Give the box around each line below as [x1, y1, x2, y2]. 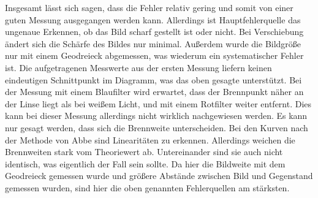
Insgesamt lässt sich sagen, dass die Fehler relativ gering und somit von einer [5, 1, 293, 13]
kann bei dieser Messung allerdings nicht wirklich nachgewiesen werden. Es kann [5, 109, 308, 122]
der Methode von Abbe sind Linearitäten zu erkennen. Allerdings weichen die [5, 133, 295, 146]
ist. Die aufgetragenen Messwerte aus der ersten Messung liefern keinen [5, 61, 272, 74]
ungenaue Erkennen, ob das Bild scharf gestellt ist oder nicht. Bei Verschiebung [5, 25, 304, 38]
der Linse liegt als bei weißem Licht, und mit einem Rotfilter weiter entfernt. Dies [5, 97, 312, 110]
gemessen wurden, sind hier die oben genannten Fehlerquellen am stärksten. [5, 181, 290, 194]
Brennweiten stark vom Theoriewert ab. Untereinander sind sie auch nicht [5, 145, 283, 158]
